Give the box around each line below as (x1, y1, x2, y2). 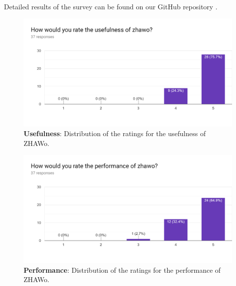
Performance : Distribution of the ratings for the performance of (24, 264, 221, 275)
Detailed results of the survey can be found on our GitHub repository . (4, 1, 218, 11)
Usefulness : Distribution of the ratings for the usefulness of (24, 128, 206, 139)
